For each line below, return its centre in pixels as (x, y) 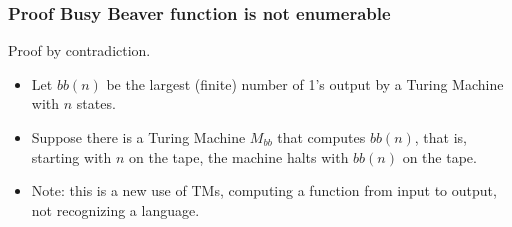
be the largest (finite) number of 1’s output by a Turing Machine (305, 83)
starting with (71, 156)
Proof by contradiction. (79, 50)
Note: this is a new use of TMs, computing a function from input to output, (264, 190)
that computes (321, 137)
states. (96, 103)
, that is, (441, 137)
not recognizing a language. (115, 209)
